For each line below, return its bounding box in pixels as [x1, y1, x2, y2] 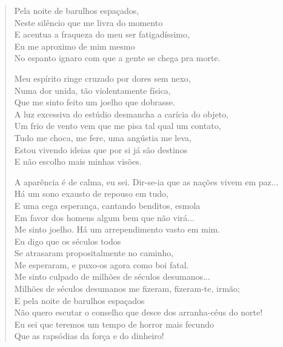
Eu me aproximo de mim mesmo [14, 39, 135, 52]
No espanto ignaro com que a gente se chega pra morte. [14, 51, 221, 64]
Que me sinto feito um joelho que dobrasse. [14, 96, 175, 108]
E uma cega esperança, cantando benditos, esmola [14, 199, 201, 211]
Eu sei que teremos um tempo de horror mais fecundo [14, 317, 214, 330]
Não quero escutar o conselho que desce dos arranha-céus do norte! [14, 306, 263, 319]
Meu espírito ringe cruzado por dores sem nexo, [14, 71, 191, 84]
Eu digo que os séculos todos [14, 234, 121, 247]
